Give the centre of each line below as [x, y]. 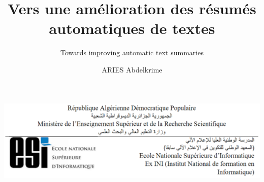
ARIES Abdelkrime [132, 69]
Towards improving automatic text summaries [132, 52]
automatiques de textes [132, 28]
